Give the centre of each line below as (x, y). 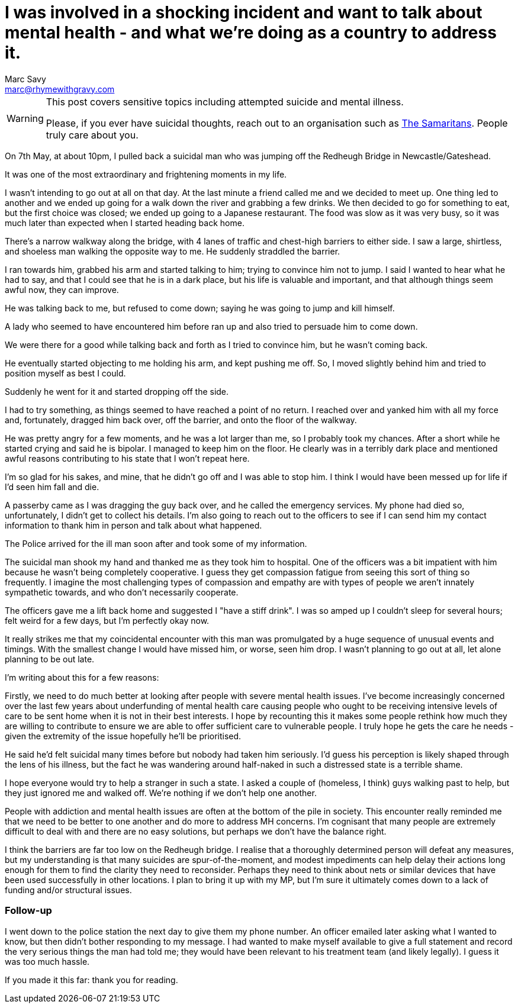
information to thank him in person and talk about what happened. (133, 525)
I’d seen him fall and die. (52, 487)
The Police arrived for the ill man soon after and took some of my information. (156, 543)
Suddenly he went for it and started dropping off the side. (117, 391)
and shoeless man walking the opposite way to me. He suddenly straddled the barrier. (173, 251)
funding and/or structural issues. (68, 890)
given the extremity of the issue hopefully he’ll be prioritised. (123, 736)
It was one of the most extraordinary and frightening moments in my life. (146, 174)
